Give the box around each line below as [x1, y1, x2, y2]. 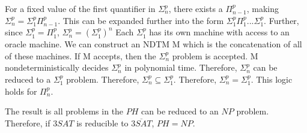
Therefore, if [5, 116, 50, 129]
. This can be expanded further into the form [58, 14, 224, 26]
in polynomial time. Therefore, [124, 61, 237, 74]
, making [246, 2, 279, 14]
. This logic [251, 72, 293, 85]
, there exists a [168, 2, 223, 14]
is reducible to [76, 116, 129, 129]
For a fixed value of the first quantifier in [5, 2, 156, 14]
